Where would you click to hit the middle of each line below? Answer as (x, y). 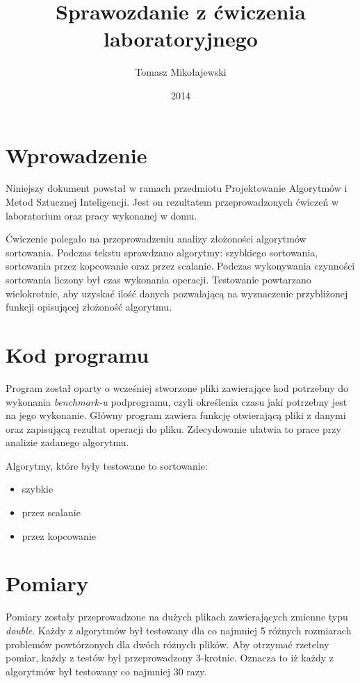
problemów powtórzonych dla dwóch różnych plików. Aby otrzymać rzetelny (167, 644)
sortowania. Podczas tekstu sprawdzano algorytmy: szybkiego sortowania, (162, 252)
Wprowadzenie (76, 155)
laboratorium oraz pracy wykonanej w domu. (101, 215)
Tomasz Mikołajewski (181, 72)
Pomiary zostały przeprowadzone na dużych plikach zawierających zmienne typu (177, 617)
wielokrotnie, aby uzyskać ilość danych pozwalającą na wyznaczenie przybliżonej (177, 293)
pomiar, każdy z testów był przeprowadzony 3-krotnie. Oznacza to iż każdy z (170, 658)
